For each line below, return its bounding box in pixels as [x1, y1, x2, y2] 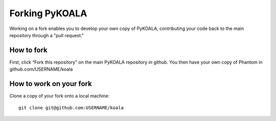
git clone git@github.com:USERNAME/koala [18, 105, 124, 110]
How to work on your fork [9, 79, 92, 88]
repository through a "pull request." [9, 32, 84, 38]
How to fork [9, 46, 48, 54]
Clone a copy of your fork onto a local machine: [9, 93, 110, 99]
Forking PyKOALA [9, 8, 87, 19]
